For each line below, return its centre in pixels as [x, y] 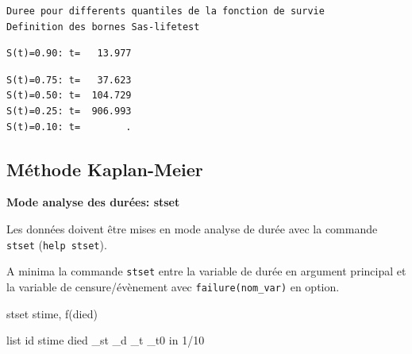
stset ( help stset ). [57, 244]
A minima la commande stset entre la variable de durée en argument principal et [206, 271]
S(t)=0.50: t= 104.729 [69, 96]
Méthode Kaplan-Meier [105, 169]
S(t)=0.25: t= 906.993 [69, 111]
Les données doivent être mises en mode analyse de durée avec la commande [192, 228]
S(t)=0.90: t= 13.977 [69, 54]
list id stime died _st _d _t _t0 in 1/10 [106, 340]
